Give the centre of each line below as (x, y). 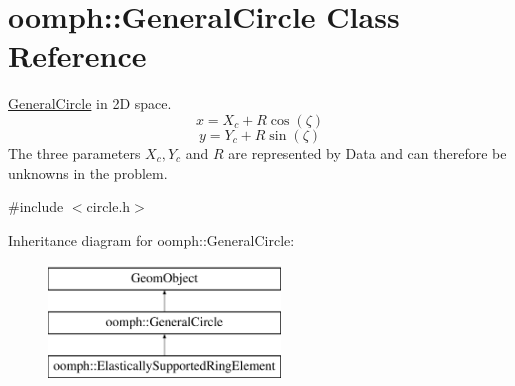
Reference (77, 55)
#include (36, 206)
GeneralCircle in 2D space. (90, 103)
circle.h (108, 206)
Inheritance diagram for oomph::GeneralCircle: (151, 239)
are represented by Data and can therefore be (367, 152)
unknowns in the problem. (88, 172)
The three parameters (74, 152)
